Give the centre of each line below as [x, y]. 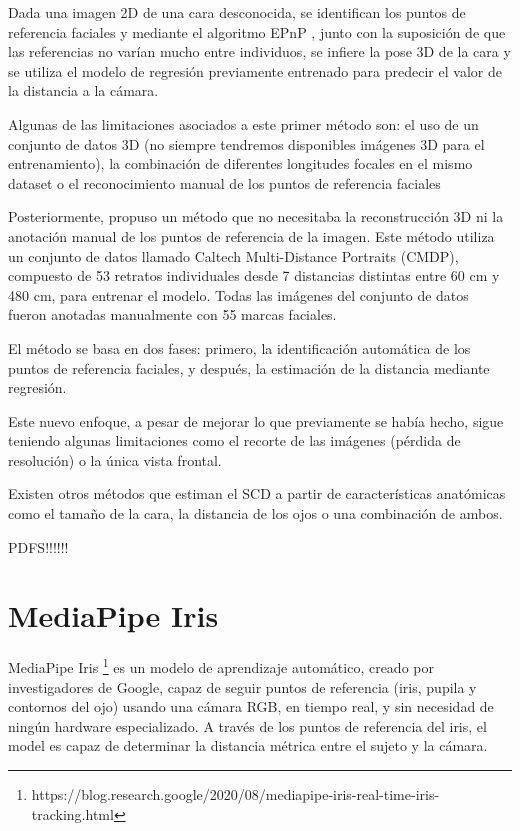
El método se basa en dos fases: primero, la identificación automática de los [239, 347]
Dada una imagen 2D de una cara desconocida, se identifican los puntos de [237, 12]
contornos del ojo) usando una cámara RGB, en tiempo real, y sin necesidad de [251, 706]
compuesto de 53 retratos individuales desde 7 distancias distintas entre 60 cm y [254, 275]
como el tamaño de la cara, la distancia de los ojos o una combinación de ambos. [255, 513]
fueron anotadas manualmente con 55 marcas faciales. [172, 314]
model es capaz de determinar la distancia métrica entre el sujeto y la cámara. [248, 745]
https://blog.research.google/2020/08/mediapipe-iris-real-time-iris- [235, 794]
